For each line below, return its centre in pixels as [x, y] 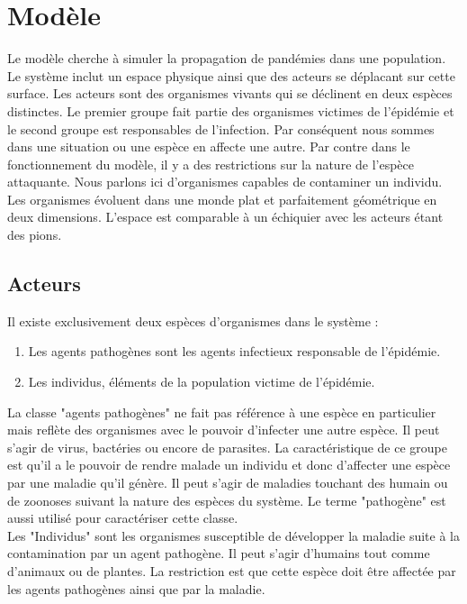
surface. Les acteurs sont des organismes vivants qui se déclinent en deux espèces [230, 93]
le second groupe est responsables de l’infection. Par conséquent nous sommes [221, 128]
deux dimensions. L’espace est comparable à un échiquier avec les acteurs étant [225, 217]
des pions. [35, 235]
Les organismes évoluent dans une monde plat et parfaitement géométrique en [222, 199]
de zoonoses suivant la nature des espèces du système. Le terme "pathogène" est [227, 500]
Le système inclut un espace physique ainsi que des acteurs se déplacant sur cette [231, 75]
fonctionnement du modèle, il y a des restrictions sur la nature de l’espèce [211, 164]
